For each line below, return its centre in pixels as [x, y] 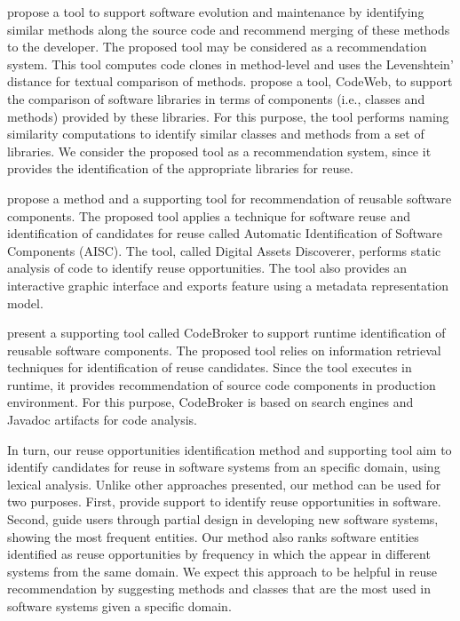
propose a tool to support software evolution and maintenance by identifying [216, 12]
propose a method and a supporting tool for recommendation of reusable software [230, 198]
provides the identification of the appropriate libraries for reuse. [180, 168]
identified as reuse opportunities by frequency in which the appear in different [219, 554]
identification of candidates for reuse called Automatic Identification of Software [225, 233]
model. [25, 303]
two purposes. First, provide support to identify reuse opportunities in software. [224, 502]
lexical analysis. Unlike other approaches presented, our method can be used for [224, 484]
